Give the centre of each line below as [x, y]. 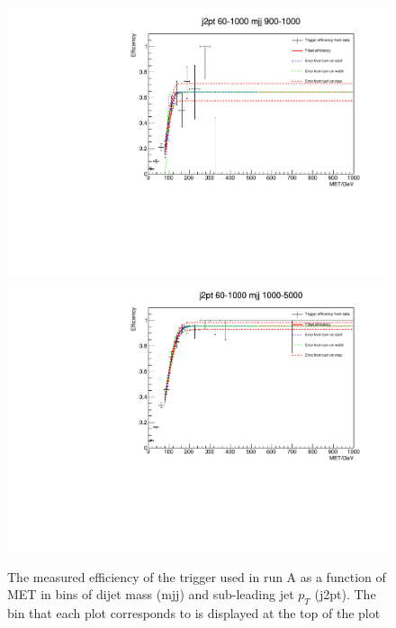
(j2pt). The [345, 594]
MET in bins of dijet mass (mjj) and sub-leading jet [151, 594]
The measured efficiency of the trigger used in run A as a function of [197, 576]
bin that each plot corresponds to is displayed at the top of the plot [194, 612]
